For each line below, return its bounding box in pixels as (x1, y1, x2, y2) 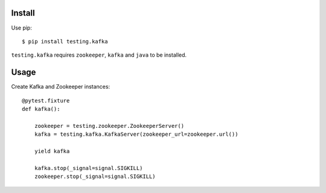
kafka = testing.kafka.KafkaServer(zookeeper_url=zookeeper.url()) (34, 131, 238, 138)
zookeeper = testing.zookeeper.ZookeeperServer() (34, 122, 184, 129)
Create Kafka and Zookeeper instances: (11, 83, 110, 90)
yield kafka (34, 148, 70, 154)
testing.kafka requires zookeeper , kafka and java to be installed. (11, 51, 187, 59)
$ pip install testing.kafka (22, 38, 108, 45)
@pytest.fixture (22, 97, 70, 104)
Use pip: (11, 24, 33, 31)
